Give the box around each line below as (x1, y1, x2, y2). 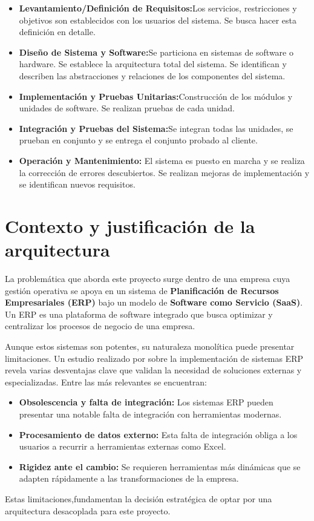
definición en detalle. (19, 25, 96, 38)
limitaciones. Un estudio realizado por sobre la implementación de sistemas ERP (5, 352, 304, 364)
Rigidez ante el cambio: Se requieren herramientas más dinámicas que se (19, 460, 301, 473)
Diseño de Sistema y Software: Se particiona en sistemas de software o (19, 45, 293, 58)
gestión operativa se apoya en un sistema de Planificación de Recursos (5, 284, 279, 297)
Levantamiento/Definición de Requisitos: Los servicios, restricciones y (19, 2, 297, 14)
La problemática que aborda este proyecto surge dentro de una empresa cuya (5, 272, 290, 285)
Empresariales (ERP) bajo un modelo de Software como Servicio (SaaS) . (5, 296, 303, 309)
